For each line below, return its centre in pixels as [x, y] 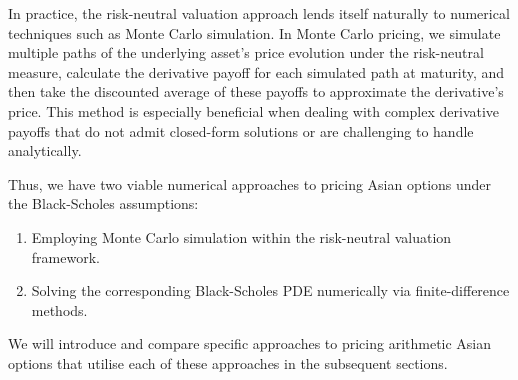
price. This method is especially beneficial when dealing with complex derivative [254, 110]
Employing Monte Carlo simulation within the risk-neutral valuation [241, 236]
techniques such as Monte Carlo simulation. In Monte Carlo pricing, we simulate [254, 32]
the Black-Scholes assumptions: [103, 203]
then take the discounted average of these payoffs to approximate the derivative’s [256, 91]
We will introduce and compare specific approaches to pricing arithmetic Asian [250, 343]
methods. [59, 309]
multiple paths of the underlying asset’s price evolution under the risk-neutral [246, 52]
